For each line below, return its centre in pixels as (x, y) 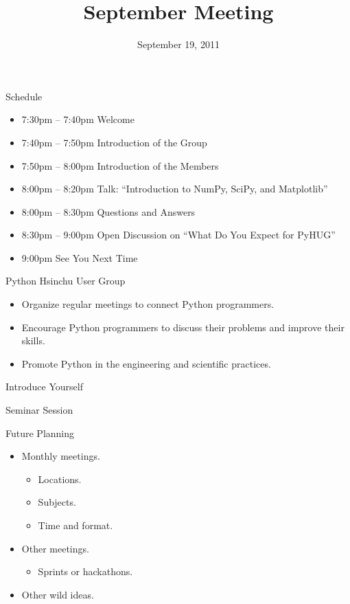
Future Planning (40, 433)
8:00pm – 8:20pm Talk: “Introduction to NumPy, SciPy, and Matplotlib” (175, 189)
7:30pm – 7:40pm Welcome (78, 119)
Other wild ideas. (58, 594)
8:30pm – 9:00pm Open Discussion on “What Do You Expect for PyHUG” (178, 235)
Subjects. (57, 502)
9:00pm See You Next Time (80, 257)
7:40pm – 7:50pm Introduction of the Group (114, 142)
